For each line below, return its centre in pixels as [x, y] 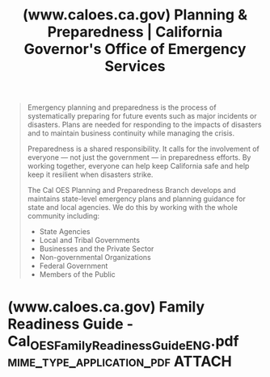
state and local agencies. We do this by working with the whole [132, 207]
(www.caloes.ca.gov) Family [106, 307]
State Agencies [65, 232]
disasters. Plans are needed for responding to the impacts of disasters [144, 125]
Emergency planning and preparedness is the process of [122, 107]
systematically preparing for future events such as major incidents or [142, 116]
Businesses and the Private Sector [97, 249]
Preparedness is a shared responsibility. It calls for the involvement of [143, 149]
